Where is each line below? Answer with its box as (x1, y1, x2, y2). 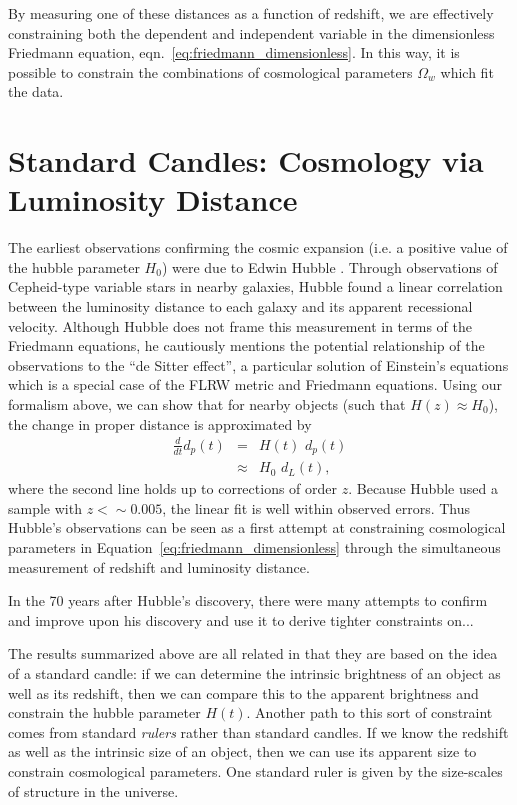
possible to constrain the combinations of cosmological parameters (8, 61, 413, 82)
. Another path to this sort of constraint (246, 702, 493, 723)
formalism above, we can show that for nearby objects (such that (8, 394, 406, 415)
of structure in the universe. (8, 780, 179, 801)
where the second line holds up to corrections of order (8, 478, 338, 499)
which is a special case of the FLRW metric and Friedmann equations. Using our (8, 374, 502, 395)
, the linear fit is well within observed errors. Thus (162, 497, 470, 518)
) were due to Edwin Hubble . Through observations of (161, 256, 498, 277)
